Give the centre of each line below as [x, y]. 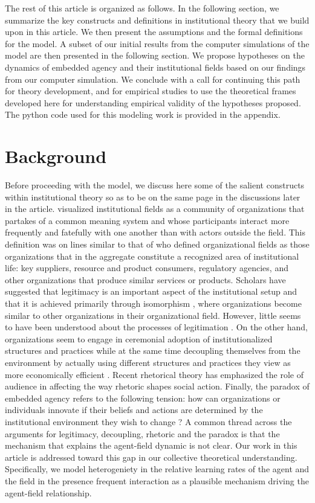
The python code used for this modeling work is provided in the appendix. [143, 114]
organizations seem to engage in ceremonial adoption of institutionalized [139, 338]
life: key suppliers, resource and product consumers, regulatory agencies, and [147, 268]
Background [56, 156]
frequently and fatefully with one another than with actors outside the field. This [155, 232]
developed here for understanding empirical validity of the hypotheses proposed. [153, 102]
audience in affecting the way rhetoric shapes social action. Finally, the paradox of [157, 386]
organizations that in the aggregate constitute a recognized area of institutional [152, 256]
